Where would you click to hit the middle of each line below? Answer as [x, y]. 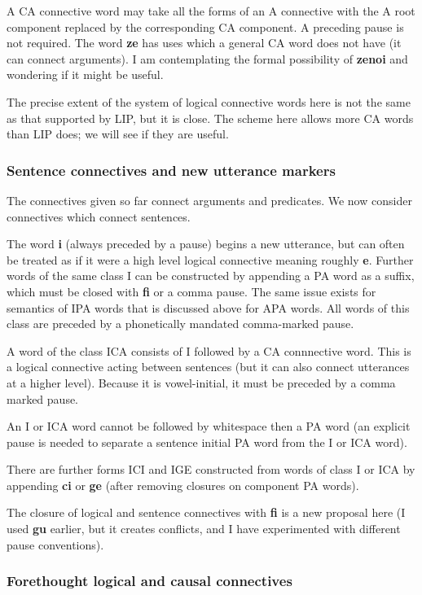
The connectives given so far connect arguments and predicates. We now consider [209, 200]
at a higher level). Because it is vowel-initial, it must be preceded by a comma [201, 382]
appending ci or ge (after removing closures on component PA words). [183, 485]
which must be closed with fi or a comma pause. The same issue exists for [191, 291]
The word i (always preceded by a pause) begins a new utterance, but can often [206, 244]
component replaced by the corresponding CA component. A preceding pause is [205, 26]
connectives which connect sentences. [99, 216]
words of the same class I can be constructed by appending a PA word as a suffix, [211, 276]
